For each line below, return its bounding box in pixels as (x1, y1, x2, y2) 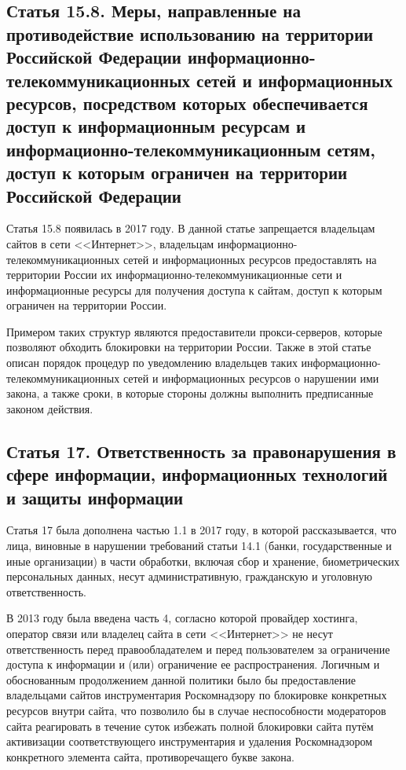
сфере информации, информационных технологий (6, 462, 388, 486)
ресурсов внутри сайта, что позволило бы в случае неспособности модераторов (6, 702, 386, 718)
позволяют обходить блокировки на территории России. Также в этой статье (6, 339, 371, 355)
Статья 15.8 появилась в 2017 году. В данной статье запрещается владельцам (6, 220, 375, 236)
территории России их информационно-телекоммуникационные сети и (6, 266, 342, 283)
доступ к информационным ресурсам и (6, 114, 306, 138)
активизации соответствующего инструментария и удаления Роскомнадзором (6, 733, 373, 750)
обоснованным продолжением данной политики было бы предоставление (6, 671, 356, 687)
